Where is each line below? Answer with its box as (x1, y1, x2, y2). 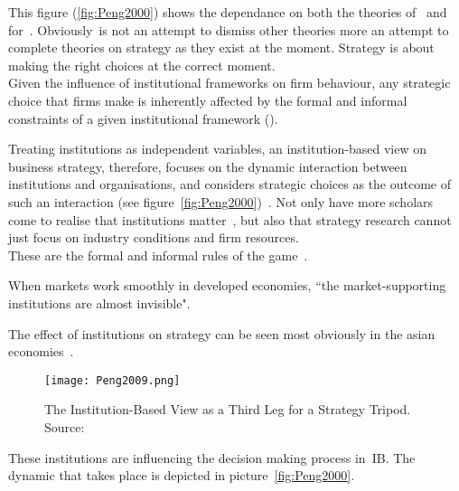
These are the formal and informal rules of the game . (8, 245, 308, 264)
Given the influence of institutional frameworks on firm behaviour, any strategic (8, 73, 451, 92)
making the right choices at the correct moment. (8, 55, 276, 74)
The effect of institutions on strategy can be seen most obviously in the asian (8, 324, 436, 343)
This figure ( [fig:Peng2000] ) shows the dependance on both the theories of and (8, 3, 447, 21)
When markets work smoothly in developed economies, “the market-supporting (8, 276, 446, 295)
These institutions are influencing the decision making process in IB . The (8, 448, 416, 467)
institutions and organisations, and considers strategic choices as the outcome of (8, 175, 452, 194)
